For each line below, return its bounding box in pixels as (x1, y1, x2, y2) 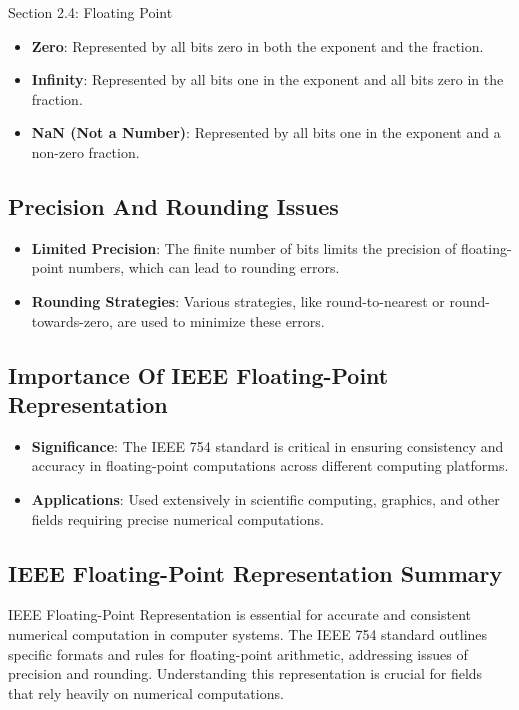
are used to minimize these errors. (117, 310, 325, 331)
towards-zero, (31, 310, 113, 331)
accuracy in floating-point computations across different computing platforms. (31, 455, 509, 476)
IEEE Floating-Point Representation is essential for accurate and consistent (8, 604, 471, 625)
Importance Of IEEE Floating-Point (8, 359, 389, 390)
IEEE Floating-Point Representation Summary (8, 557, 503, 588)
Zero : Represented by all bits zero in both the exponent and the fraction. (31, 35, 484, 56)
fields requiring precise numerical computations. (31, 508, 324, 529)
